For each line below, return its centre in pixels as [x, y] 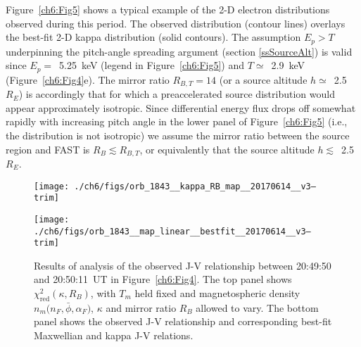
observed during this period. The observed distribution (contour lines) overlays [176, 23]
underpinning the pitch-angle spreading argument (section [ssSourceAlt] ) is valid [179, 51]
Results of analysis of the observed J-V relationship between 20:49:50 [183, 265]
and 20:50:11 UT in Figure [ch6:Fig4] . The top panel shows [163, 279]
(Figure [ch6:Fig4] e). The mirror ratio [88, 79]
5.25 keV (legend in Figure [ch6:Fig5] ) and [152, 65]
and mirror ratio [141, 307]
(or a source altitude [263, 79]
